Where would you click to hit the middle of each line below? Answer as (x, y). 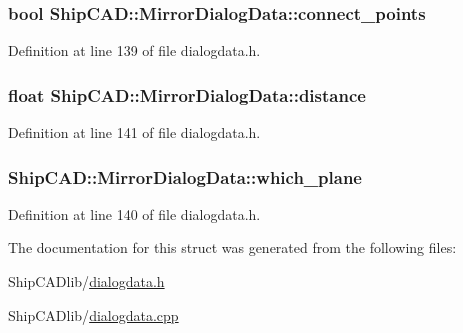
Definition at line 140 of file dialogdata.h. (134, 213)
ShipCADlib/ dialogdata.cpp (93, 314)
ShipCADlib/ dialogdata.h (86, 281)
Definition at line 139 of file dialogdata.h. (134, 50)
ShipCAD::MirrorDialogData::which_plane (185, 176)
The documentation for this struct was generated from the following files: (232, 247)
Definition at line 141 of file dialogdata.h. (134, 132)
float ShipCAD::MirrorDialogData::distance (187, 94)
